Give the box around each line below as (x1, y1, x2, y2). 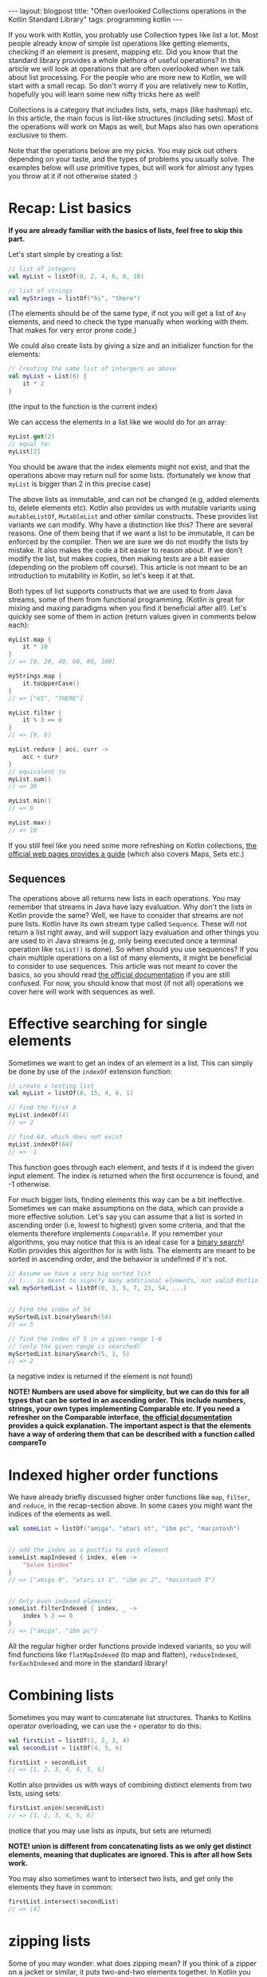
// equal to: (8, 440, 52, 448)
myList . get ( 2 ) (8, 433, 56, 441)
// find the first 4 (8, 1104, 77, 1112)
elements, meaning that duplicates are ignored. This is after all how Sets (8, 1850, 253, 1860)
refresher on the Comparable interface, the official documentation (8, 1413, 233, 1422)
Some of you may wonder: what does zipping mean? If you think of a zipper (8, 1958, 257, 1968)
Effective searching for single (8, 1014, 208, 1033)
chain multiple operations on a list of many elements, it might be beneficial (8, 952, 253, 963)
